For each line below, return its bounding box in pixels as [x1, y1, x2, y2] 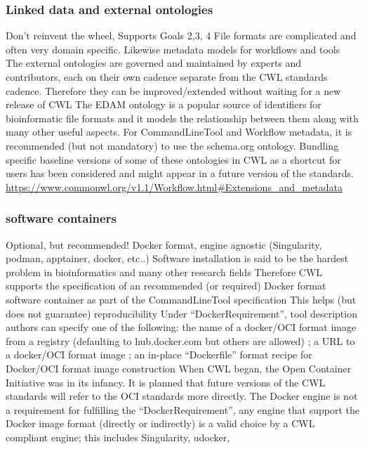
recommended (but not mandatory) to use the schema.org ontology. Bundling [6, 138, 339, 152]
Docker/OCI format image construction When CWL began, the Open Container [6, 360, 352, 375]
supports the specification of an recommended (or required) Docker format [6, 278, 326, 293]
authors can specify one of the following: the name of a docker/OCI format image [6, 320, 357, 334]
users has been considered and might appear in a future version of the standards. [6, 166, 354, 181]
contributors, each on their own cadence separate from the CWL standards [6, 70, 328, 84]
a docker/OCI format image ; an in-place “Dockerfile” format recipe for [6, 347, 312, 362]
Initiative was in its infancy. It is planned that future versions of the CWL [6, 375, 326, 389]
